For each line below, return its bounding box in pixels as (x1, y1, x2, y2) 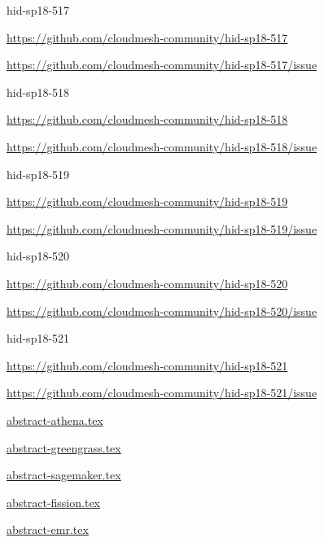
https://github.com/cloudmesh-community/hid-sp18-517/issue (7, 56, 317, 73)
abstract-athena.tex (7, 411, 103, 428)
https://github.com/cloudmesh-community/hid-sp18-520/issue (7, 302, 317, 319)
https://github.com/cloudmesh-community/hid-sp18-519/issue (7, 220, 317, 237)
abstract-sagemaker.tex (7, 466, 121, 483)
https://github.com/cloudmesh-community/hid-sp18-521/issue (7, 384, 317, 401)
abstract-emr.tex (7, 521, 89, 538)
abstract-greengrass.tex (7, 439, 121, 456)
